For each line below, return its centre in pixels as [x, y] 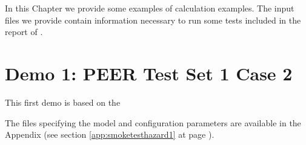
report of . [24, 32]
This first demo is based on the [63, 102]
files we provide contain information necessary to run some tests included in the [153, 20]
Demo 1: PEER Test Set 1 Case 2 [149, 73]
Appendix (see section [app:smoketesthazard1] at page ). [110, 134]
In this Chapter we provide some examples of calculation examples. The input [150, 8]
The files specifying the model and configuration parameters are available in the [153, 122]
